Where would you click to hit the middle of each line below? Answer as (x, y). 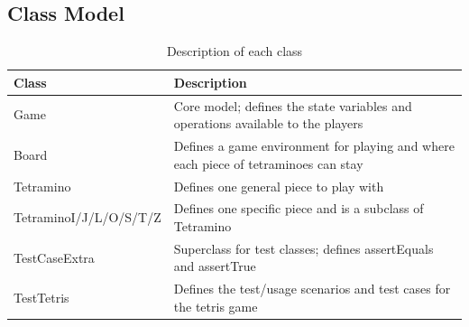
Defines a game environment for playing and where (314, 146)
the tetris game (216, 306)
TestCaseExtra (54, 257)
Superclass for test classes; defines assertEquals (303, 248)
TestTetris (41, 298)
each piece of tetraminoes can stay (268, 163)
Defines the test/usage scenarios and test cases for (312, 289)
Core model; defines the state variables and (293, 105)
